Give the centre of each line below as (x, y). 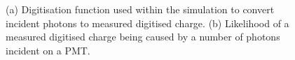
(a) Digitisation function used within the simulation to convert (140, 9)
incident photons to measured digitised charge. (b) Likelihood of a (147, 23)
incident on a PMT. (48, 50)
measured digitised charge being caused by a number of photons (143, 37)
